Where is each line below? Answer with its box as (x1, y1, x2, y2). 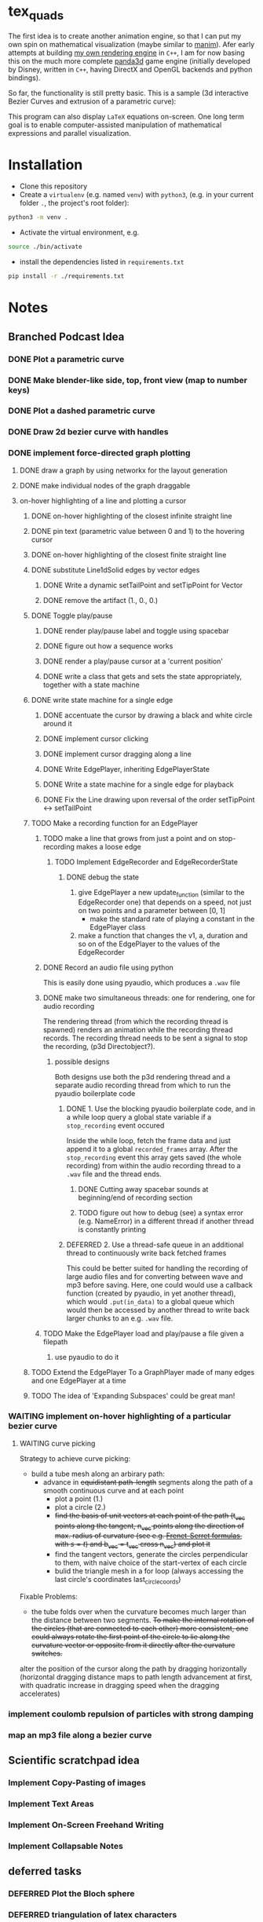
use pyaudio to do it (54, 1353, 119, 1362)
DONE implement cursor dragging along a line (42, 749, 192, 758)
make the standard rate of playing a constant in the (89, 914, 255, 924)
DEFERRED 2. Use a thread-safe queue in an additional (66, 1240, 244, 1250)
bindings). (8, 73, 41, 82)
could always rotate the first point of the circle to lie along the (31, 1632, 230, 1641)
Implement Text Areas (8, 1799, 94, 1810)
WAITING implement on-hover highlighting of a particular (8, 1411, 232, 1422)
